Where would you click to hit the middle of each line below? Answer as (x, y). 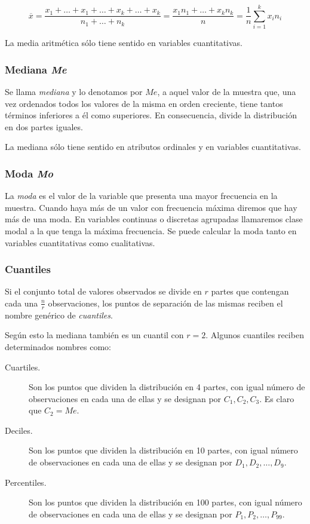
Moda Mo (29, 173)
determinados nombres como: (58, 346)
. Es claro (277, 398)
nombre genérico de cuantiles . (59, 315)
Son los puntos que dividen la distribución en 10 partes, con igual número (163, 450)
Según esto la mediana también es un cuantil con (94, 335)
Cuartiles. (23, 367)
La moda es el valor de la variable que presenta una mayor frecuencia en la (141, 196)
